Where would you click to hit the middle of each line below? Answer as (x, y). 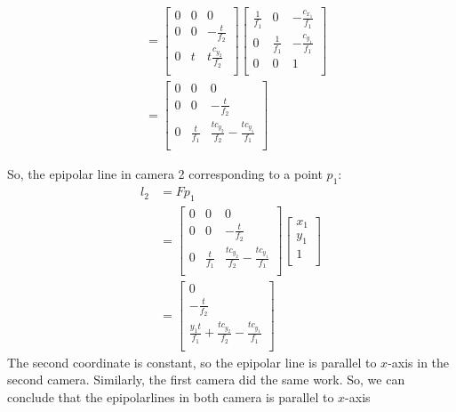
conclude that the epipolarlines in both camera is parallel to (171, 396)
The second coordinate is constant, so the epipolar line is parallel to (192, 362)
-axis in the (419, 362)
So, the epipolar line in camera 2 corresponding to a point (165, 174)
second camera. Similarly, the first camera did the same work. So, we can (206, 380)
